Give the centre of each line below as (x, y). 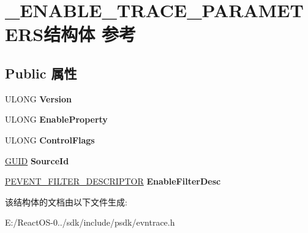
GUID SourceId (37, 160)
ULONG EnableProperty (56, 119)
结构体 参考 (90, 34)
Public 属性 (41, 73)
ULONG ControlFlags (50, 139)
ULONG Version (38, 98)
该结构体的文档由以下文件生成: (66, 201)
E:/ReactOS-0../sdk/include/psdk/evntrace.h (90, 222)
